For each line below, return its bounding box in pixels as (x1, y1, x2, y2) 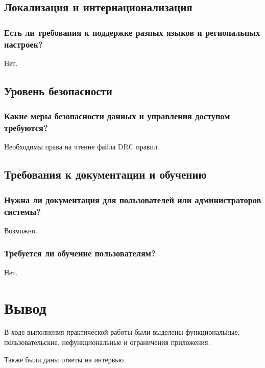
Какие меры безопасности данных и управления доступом (4, 110, 230, 122)
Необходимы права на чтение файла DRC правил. (4, 141, 159, 152)
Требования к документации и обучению (4, 166, 207, 182)
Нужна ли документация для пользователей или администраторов (4, 193, 261, 206)
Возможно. (4, 225, 38, 235)
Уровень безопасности (4, 82, 112, 98)
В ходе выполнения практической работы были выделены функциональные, (4, 327, 240, 337)
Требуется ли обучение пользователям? (4, 247, 156, 259)
